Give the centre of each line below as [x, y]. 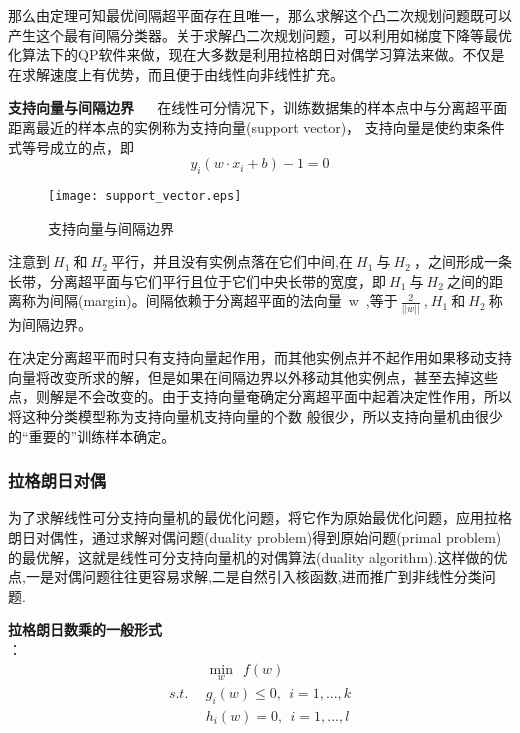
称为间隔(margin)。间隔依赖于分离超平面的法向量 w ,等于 [209, 300]
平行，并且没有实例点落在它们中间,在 [232, 261]
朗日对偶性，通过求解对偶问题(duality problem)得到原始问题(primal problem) [255, 537]
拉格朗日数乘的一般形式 [85, 629]
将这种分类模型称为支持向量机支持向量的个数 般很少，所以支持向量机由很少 [255, 416]
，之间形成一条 [462, 261]
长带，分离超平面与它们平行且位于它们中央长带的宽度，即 [197, 280]
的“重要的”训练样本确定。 [92, 435]
